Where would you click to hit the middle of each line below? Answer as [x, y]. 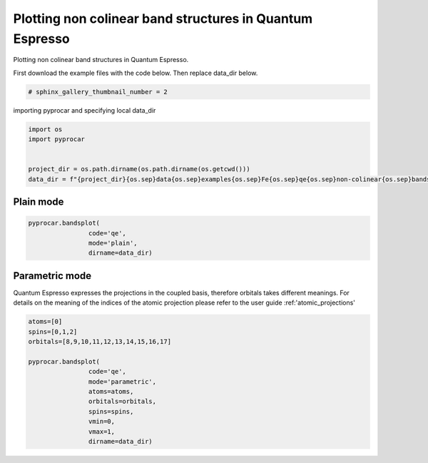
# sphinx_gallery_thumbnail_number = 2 [98, 92]
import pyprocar [57, 139]
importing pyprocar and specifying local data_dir [85, 110]
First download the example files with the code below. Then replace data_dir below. [136, 73]
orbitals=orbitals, [122, 402]
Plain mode [39, 202]
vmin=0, [102, 422]
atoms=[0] [45, 322]
